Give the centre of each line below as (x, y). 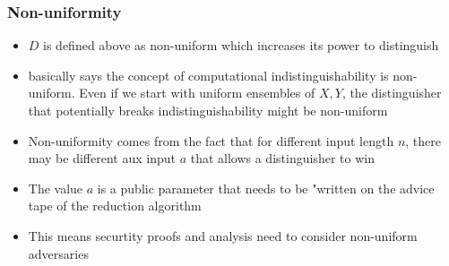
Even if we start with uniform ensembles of (197, 93)
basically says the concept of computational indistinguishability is (208, 75)
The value (56, 188)
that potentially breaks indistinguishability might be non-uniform (208, 110)
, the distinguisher (392, 93)
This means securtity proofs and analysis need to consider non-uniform (223, 235)
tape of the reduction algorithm (115, 206)
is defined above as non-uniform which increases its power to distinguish (241, 45)
